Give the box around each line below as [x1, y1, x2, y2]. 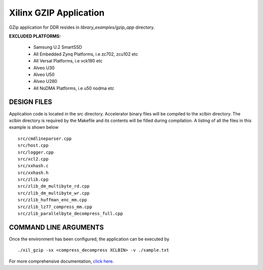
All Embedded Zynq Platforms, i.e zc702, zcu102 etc [33, 51, 138, 57]
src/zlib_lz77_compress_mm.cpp [18, 204, 93, 210]
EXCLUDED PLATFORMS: [9, 33, 61, 39]
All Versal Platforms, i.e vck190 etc [33, 58, 103, 64]
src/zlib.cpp [18, 177, 49, 182]
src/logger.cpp [18, 149, 54, 155]
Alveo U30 [33, 65, 55, 71]
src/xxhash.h [18, 170, 49, 175]
